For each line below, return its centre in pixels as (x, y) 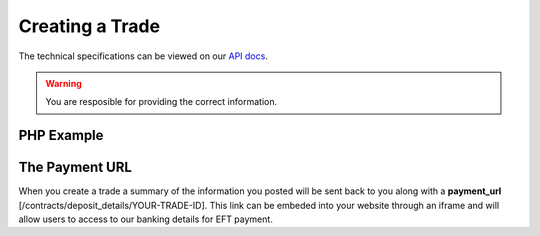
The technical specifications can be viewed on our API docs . (143, 56)
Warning (63, 83)
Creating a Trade (89, 26)
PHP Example (61, 135)
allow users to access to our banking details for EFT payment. (146, 219)
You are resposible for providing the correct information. (161, 102)
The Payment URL (75, 167)
